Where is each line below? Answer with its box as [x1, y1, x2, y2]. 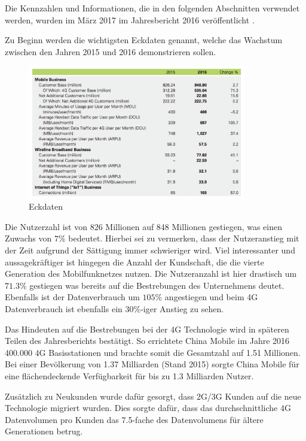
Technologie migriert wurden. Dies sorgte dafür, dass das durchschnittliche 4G [5, 401, 291, 414]
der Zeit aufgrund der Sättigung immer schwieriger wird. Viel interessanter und [5, 244, 295, 256]
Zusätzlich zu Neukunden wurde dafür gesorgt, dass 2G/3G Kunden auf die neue [5, 389, 301, 402]
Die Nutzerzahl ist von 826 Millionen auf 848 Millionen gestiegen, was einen [5, 220, 283, 232]
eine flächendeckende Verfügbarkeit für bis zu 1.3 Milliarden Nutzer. [5, 370, 254, 382]
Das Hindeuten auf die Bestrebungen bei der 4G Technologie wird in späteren [5, 322, 289, 335]
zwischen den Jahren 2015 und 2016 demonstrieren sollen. [5, 45, 216, 58]
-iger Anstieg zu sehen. [140, 303, 224, 315]
